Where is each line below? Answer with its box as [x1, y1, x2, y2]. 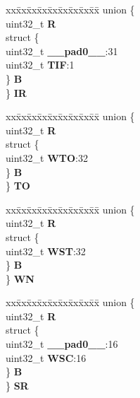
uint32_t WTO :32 [6, 150, 88, 165]
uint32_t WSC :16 [6, 350, 87, 365]
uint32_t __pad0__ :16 [6, 336, 118, 351]
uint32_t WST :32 [6, 243, 86, 258]
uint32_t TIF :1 [6, 57, 75, 72]
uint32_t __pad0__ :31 [6, 43, 118, 58]
